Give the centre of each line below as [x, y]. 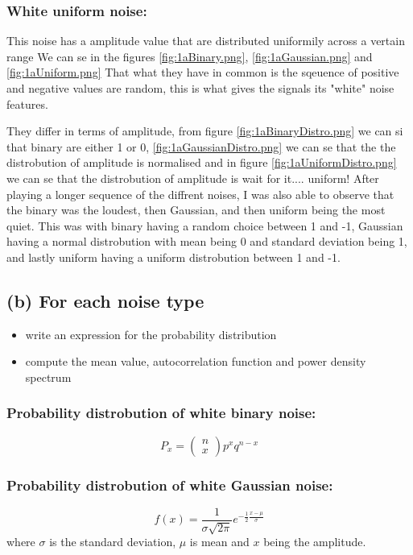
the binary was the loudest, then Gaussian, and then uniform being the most [196, 210]
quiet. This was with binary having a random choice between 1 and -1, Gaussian [205, 225]
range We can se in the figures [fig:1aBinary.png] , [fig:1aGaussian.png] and [190, 56]
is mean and [219, 542]
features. [27, 104]
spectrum [48, 377]
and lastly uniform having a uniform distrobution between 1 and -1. [173, 257]
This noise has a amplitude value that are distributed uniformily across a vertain [206, 41]
